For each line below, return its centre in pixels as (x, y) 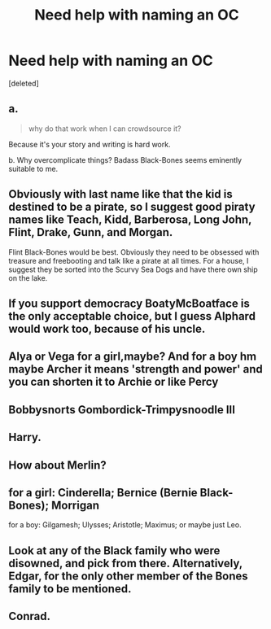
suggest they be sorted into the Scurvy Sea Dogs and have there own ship (133, 269)
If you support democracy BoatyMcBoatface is (129, 303)
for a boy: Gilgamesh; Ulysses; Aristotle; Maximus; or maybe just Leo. (125, 525)
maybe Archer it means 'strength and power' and (135, 369)
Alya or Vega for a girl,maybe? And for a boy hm (133, 357)
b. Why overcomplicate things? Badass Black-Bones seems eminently (125, 159)
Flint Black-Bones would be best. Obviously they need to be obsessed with (134, 252)
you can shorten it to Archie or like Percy (114, 382)
